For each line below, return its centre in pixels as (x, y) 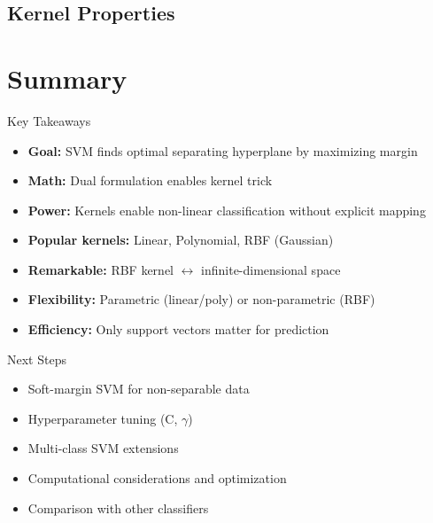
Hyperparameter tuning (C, (103, 418)
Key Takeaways (49, 120)
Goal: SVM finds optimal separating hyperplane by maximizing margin (223, 150)
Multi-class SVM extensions (103, 448)
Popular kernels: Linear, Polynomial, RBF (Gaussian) (181, 240)
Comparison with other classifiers (118, 507)
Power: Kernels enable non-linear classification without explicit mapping (227, 210)
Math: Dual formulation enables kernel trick (150, 180)
